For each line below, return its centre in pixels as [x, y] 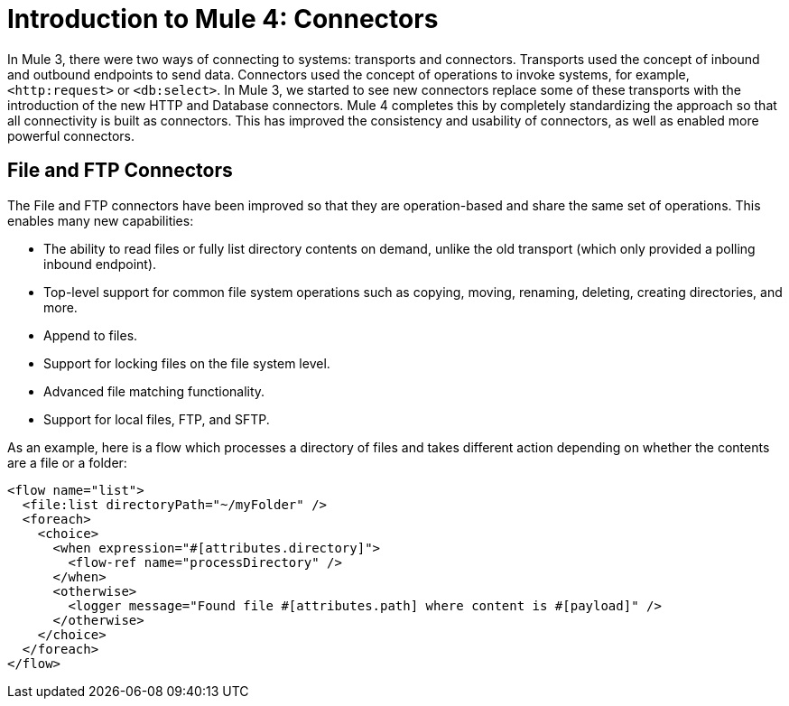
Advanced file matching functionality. [154, 391]
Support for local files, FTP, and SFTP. [157, 419]
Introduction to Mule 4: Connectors [223, 19]
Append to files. [91, 335]
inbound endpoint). [100, 264]
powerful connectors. [71, 135]
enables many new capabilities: [101, 220]
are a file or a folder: [67, 462]
